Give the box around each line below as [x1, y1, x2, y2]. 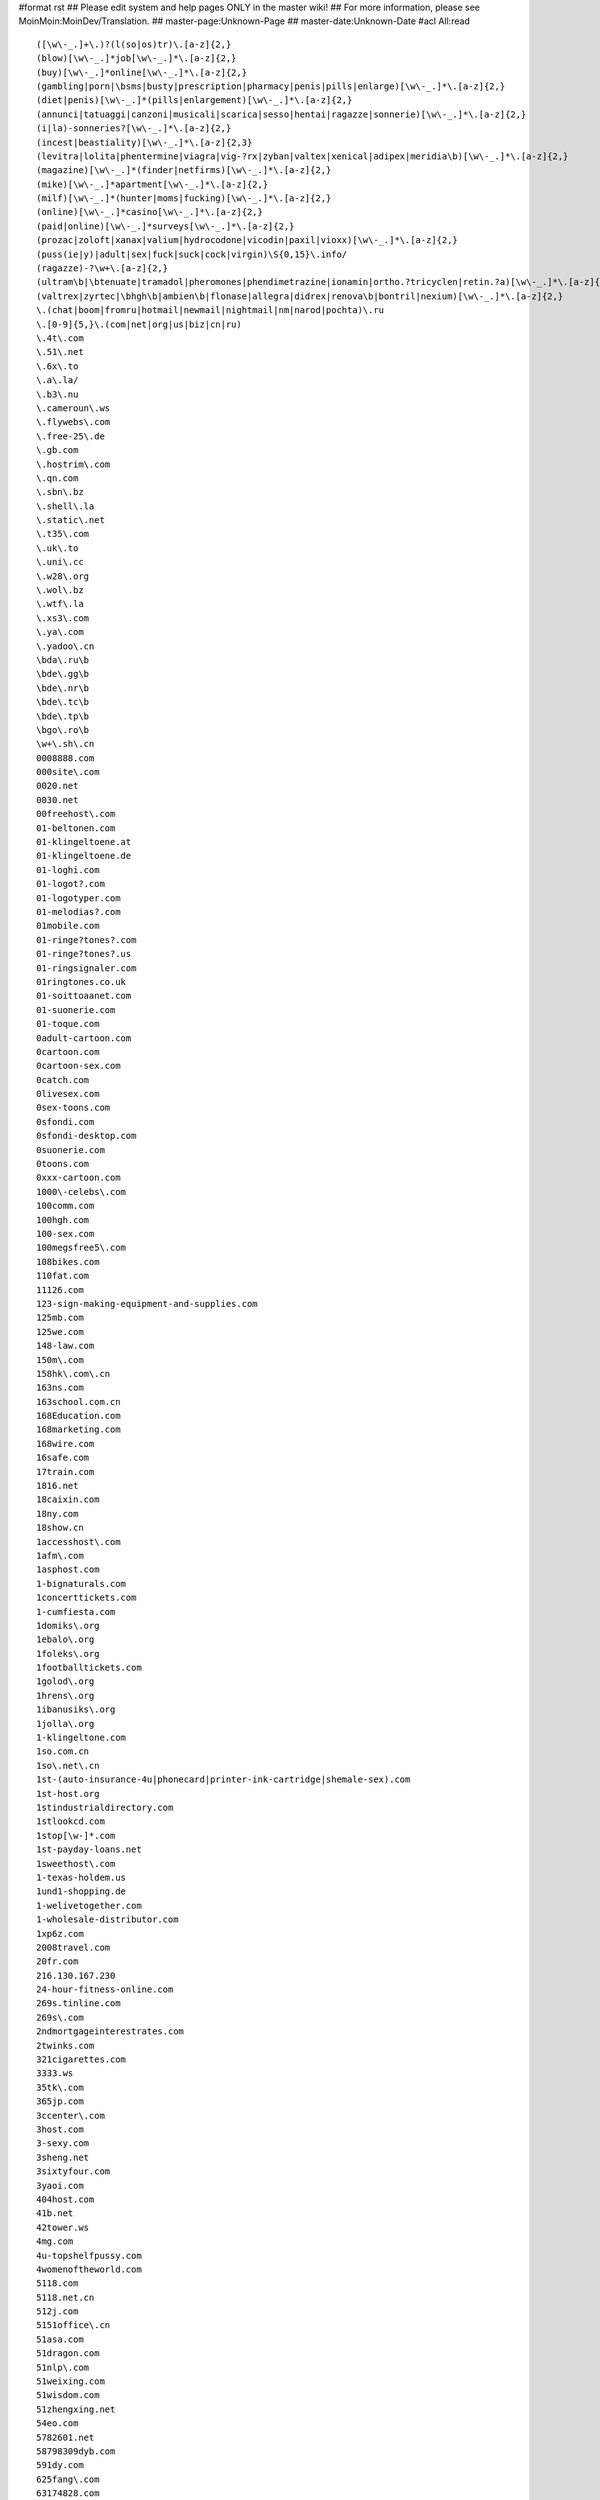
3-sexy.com [36, 2138, 90, 2149]
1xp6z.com [36, 1928, 84, 1939]
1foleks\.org [36, 1648, 100, 1659]
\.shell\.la [36, 500, 95, 512]
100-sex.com [36, 1228, 95, 1239]
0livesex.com [36, 1088, 100, 1100]
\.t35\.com [36, 528, 90, 540]
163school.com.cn [36, 1396, 121, 1407]
